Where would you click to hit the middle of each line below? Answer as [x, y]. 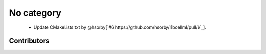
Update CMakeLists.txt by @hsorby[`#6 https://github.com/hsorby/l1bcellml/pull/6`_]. [120, 27]
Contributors [29, 41]
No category [35, 13]
